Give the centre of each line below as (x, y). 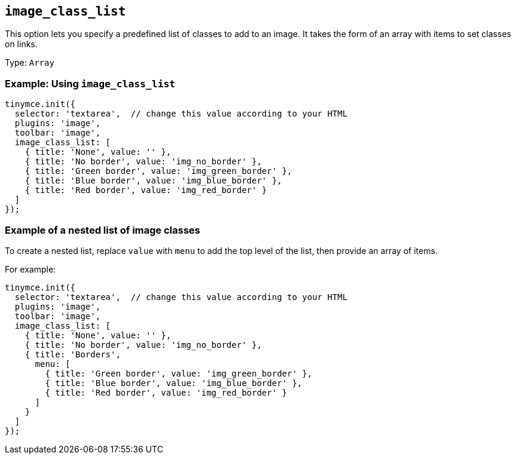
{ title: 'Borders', (73, 354)
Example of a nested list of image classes (103, 230)
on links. (21, 44)
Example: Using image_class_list (90, 83)
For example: (30, 269)
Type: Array (30, 63)
